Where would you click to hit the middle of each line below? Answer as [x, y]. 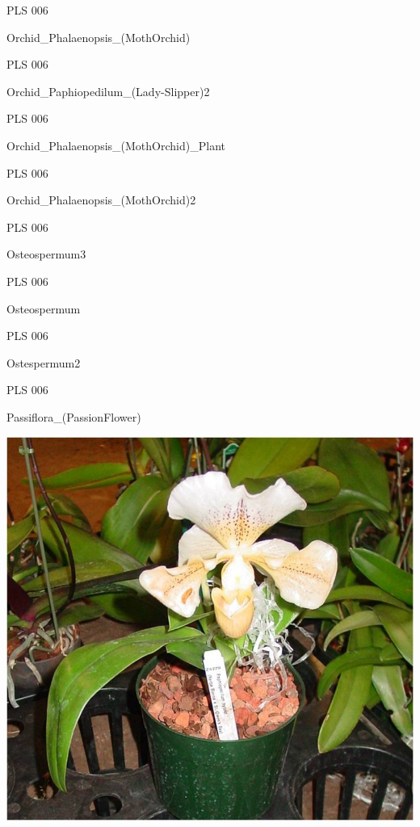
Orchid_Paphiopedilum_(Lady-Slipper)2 [108, 91]
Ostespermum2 [44, 362]
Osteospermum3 [46, 254]
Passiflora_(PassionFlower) [74, 416]
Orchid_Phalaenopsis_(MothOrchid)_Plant [116, 145]
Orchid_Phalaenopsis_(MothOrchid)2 [101, 200]
